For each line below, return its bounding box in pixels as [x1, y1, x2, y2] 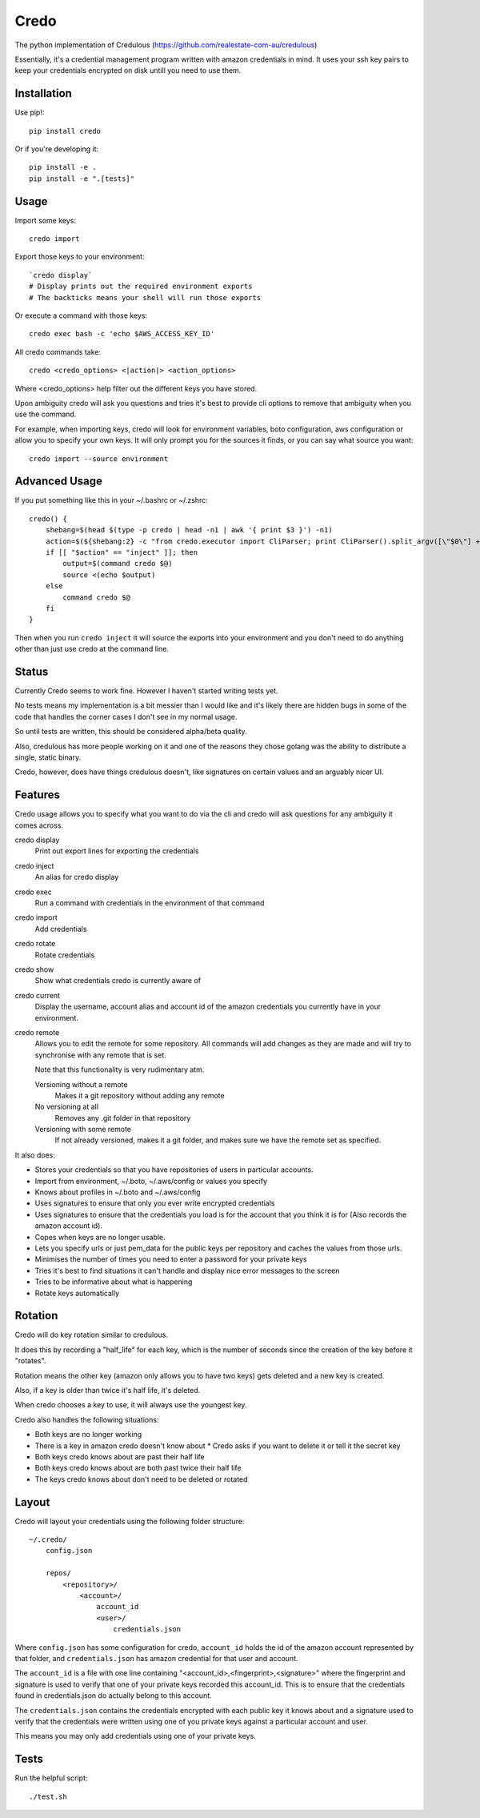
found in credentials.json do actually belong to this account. [14, 1691, 212, 1700]
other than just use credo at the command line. [14, 644, 170, 654]
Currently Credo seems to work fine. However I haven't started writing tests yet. [14, 686, 279, 696]
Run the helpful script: [14, 1773, 88, 1783]
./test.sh [29, 1792, 67, 1801]
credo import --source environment [29, 454, 169, 464]
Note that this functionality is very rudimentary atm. [34, 1065, 205, 1074]
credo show [14, 965, 54, 974]
